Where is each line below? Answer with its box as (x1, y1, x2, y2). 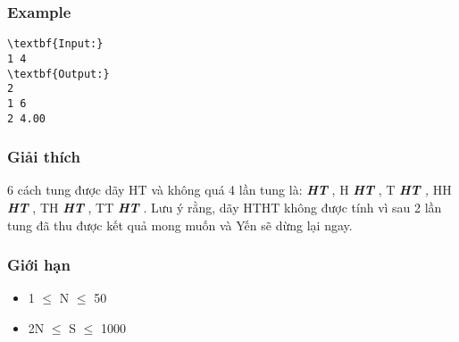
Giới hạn (7, 254, 71, 276)
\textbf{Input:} (7, 38, 104, 51)
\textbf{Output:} (7, 67, 110, 80)
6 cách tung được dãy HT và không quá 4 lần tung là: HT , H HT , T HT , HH (7, 180, 452, 199)
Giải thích (7, 146, 80, 168)
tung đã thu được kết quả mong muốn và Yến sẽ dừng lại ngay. (7, 215, 353, 234)
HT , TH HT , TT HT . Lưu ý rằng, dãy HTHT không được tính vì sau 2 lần (7, 197, 442, 216)
